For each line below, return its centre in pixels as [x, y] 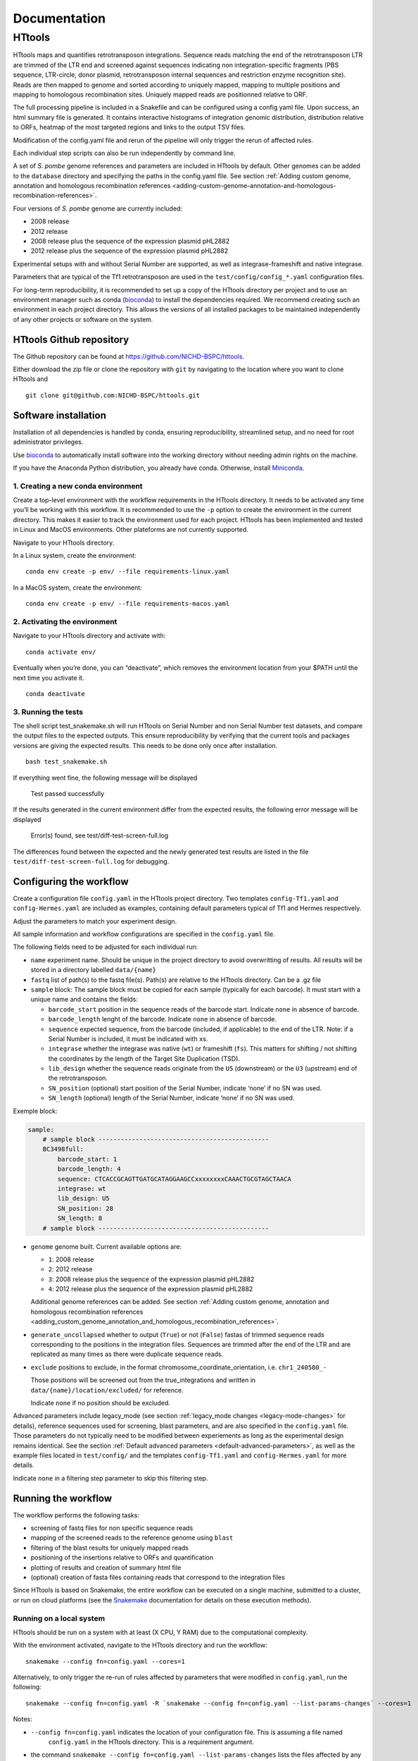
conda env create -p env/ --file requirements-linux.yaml [128, 572]
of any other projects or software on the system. [83, 319]
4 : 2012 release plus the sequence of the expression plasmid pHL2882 [151, 1289]
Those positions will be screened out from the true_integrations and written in [143, 1380]
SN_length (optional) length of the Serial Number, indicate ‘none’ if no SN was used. [171, 1098]
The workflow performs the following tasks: [76, 1515]
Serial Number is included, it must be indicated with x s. [128, 1038]
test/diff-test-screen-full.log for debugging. [91, 861]
